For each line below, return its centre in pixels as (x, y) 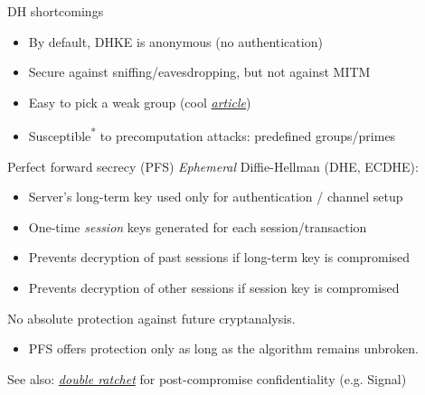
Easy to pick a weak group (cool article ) (140, 102)
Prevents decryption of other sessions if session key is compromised (214, 287)
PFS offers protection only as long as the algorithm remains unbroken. (223, 348)
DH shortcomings (56, 11)
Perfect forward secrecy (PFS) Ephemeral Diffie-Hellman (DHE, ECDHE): (213, 166)
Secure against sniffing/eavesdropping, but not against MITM (199, 72)
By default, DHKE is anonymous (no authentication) (175, 41)
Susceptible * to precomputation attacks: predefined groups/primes (212, 135)
